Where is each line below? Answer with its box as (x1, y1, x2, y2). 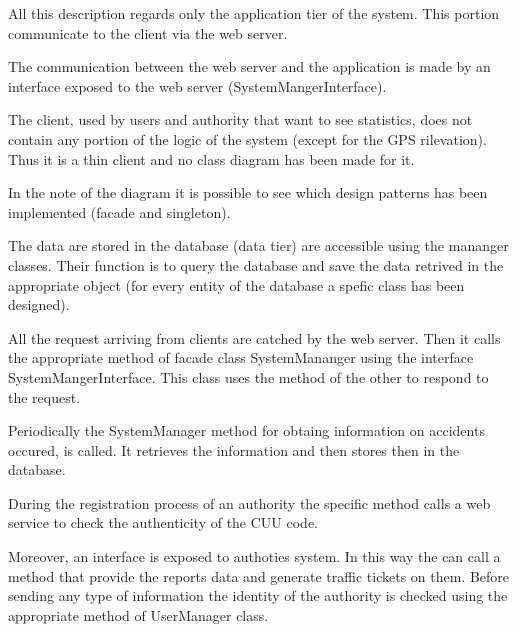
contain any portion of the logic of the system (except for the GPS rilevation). (8, 128, 487, 149)
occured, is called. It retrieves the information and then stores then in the (8, 439, 460, 460)
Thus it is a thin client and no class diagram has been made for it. (8, 148, 415, 169)
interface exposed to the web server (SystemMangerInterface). (8, 75, 387, 96)
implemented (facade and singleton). (8, 201, 231, 222)
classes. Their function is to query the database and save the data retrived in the (8, 254, 504, 275)
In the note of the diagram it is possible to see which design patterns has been (8, 182, 488, 203)
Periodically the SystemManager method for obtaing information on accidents (8, 420, 485, 441)
